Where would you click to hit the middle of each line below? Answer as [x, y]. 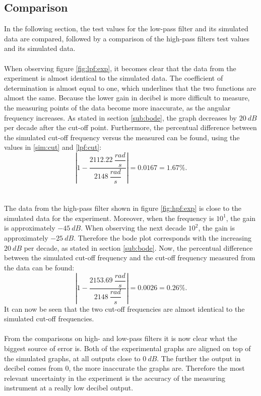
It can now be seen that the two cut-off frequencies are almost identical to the [124, 308]
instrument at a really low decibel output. [69, 388]
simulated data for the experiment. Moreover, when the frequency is [109, 218]
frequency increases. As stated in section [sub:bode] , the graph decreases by [120, 117]
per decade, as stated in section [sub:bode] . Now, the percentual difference [138, 247]
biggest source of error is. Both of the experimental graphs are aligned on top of [127, 348]
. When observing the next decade [134, 228]
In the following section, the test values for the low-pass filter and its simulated [126, 29]
